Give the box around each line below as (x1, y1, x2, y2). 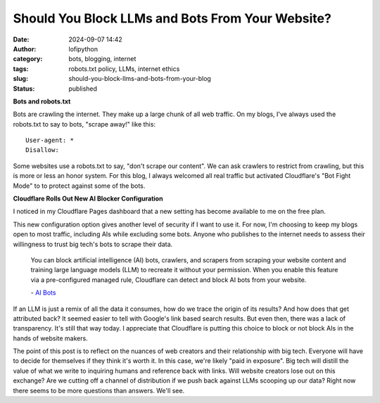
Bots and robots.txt (13, 97, 71, 105)
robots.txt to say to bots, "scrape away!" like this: (13, 120, 156, 128)
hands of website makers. (13, 334, 88, 343)
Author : (13, 44, 37, 53)
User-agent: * (25, 136, 74, 144)
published (68, 84, 98, 93)
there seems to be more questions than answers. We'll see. (13, 386, 185, 395)
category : (13, 55, 43, 63)
